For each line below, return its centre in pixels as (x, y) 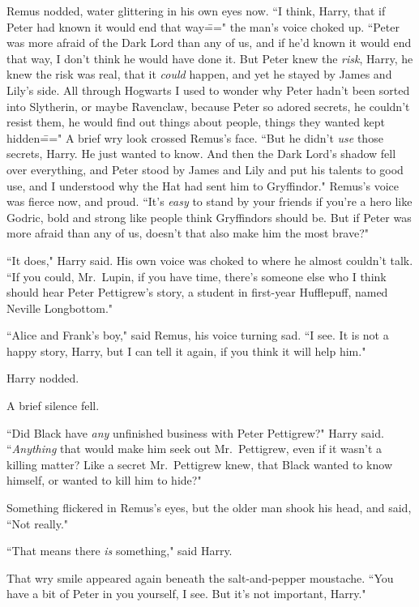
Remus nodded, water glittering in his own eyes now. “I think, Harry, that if (196, 11)
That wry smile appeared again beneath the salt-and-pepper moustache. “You (200, 577)
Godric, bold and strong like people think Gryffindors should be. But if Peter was (209, 217)
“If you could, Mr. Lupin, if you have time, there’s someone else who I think (197, 276)
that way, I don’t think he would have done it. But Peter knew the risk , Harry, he (210, 58)
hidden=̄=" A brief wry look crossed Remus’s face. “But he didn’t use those (195, 137)
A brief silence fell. (53, 406)
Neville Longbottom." (60, 308)
